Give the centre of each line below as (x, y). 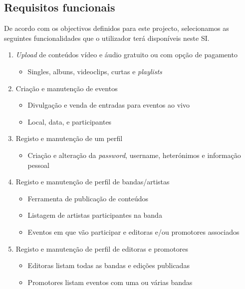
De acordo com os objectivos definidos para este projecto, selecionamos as (117, 28)
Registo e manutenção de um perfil (69, 138)
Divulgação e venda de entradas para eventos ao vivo (109, 105)
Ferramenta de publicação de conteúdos (88, 198)
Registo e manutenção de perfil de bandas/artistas (93, 182)
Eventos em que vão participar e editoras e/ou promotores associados (133, 231)
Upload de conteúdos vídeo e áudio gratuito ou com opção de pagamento (126, 55)
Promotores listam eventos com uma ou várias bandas (110, 282)
